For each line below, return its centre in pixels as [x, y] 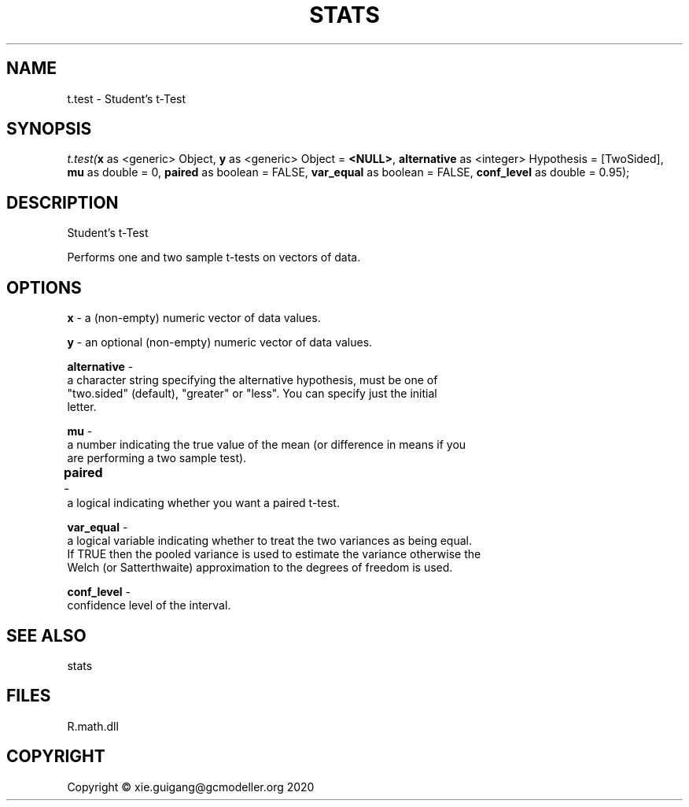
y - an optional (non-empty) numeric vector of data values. [220, 342]
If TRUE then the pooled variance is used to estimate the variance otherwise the [274, 554]
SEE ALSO [46, 635]
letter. [82, 407]
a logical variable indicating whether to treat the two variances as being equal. [270, 541]
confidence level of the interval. [149, 605]
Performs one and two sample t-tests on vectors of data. [214, 257]
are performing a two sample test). [157, 458]
